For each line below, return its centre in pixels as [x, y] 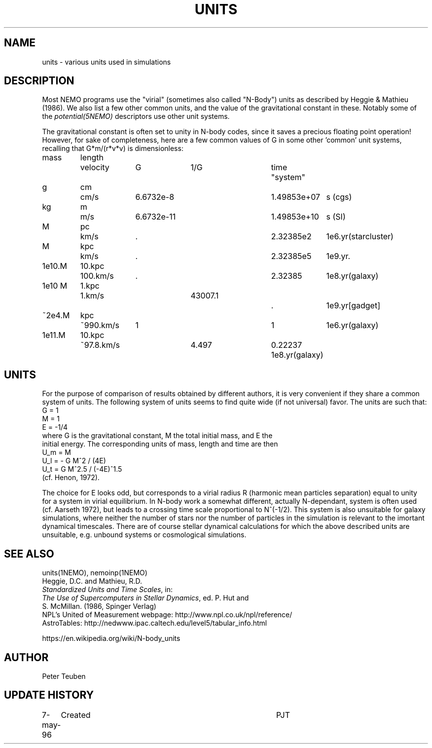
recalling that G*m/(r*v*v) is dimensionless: [113, 149]
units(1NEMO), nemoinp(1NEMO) [95, 573]
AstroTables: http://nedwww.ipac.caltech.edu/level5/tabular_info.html [155, 623]
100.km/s [97, 276]
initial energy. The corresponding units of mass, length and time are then [160, 444]
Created [76, 715]
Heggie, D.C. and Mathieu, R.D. [92, 581]
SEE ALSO [29, 554]
